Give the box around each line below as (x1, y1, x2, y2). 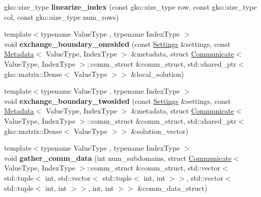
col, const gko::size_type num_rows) (4, 11, 119, 22)
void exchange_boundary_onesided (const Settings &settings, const (4, 38, 230, 49)
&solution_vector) (131, 125, 189, 136)
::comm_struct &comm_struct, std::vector (87, 162, 221, 173)
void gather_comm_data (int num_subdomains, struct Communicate (4, 152, 232, 163)
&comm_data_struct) (137, 182, 208, 193)
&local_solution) (131, 68, 184, 79)
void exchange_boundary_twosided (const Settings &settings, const (4, 95, 231, 106)
